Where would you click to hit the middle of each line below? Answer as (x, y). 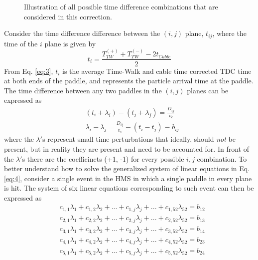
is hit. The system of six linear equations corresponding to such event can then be (129, 188)
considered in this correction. (68, 16)
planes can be (208, 90)
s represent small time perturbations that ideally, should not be (139, 139)
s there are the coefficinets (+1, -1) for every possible (103, 158)
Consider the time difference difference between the (82, 33)
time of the (21, 43)
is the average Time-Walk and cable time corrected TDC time (157, 71)
